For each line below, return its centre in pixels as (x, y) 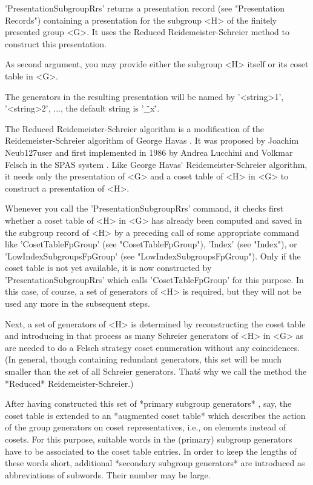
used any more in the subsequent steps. (77, 303)
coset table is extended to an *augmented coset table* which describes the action (155, 415)
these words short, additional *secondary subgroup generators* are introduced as (155, 463)
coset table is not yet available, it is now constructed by (108, 268)
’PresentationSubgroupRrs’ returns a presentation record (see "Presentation (145, 8)
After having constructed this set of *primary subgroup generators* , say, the (148, 403)
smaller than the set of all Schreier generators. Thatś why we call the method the (156, 371)
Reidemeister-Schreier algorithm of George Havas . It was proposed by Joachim (152, 140)
